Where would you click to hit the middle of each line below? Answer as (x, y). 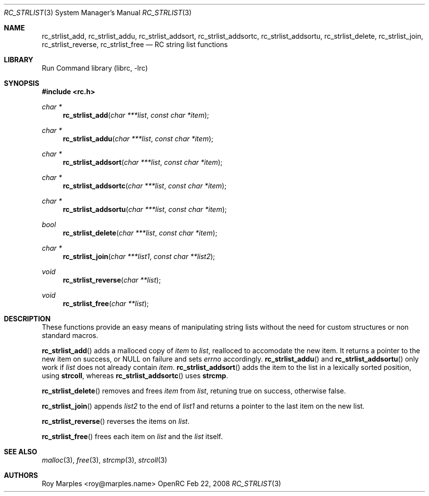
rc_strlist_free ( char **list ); (106, 303)
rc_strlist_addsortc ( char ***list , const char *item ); (145, 186)
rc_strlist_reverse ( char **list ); (112, 280)
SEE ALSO (21, 452)
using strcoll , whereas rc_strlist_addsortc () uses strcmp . (135, 376)
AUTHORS (21, 475)
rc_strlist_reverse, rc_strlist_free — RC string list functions (135, 44)
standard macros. (70, 335)
